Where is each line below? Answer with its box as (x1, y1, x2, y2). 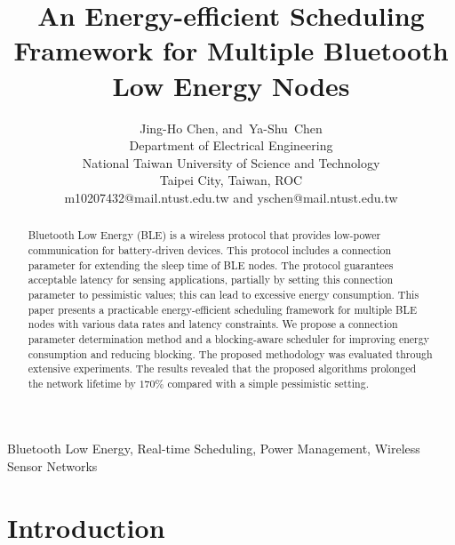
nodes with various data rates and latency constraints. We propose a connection (28, 317, 398, 332)
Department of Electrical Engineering (129, 136, 333, 155)
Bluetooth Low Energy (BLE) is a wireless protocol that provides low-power (28, 228, 381, 243)
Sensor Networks (7, 457, 98, 476)
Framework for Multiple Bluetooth (13, 32, 449, 68)
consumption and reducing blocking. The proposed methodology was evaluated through (28, 346, 433, 361)
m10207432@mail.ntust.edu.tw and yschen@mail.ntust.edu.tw (64, 188, 398, 206)
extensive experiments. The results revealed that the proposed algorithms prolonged (28, 361, 417, 376)
